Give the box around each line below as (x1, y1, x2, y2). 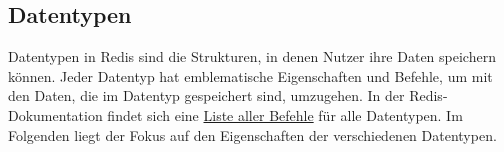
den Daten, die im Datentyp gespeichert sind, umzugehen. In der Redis (8, 85, 443, 106)
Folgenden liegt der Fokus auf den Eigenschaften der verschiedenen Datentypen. (8, 124, 497, 145)
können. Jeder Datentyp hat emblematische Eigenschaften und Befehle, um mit (8, 65, 493, 86)
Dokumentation (8, 104, 103, 125)
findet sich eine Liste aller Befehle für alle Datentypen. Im (107, 104, 463, 125)
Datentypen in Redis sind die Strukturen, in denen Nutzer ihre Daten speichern (8, 46, 496, 67)
